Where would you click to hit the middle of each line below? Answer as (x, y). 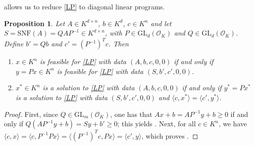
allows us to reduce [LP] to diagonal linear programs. (84, 6)
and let (161, 23)
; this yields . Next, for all (157, 124)
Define (14, 44)
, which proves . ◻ (170, 135)
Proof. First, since (31, 114)
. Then (118, 44)
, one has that (131, 114)
